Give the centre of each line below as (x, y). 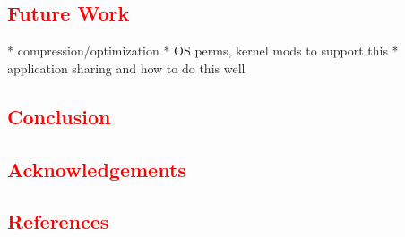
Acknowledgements (97, 169)
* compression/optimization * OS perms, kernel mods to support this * (203, 51)
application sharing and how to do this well (126, 68)
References (58, 221)
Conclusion (59, 116)
